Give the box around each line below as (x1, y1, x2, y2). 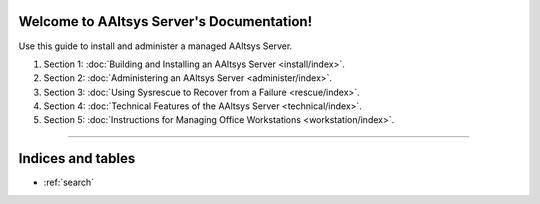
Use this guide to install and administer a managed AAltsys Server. (18, 40, 293, 52)
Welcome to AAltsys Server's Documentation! (18, 13, 313, 30)
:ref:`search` (43, 176, 95, 189)
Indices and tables (18, 150, 136, 167)
